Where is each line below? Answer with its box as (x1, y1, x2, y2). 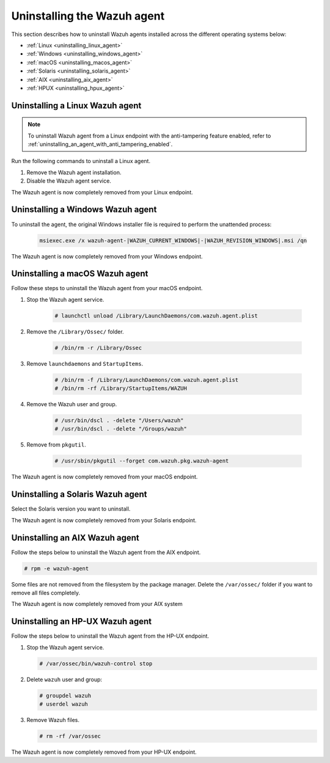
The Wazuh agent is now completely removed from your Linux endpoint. (11, 188, 193, 195)
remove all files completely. (11, 590, 81, 596)
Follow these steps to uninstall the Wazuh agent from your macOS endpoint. (11, 285, 203, 292)
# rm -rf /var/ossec (39, 733, 101, 739)
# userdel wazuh (39, 701, 89, 708)
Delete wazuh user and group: (26, 676, 103, 683)
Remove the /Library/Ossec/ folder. (26, 327, 125, 335)
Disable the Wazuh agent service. (26, 177, 111, 184)
